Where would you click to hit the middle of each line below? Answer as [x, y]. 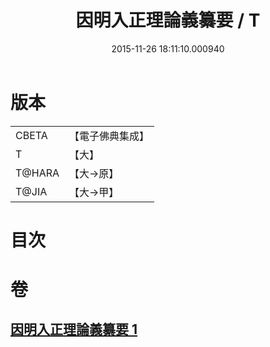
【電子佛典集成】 [109, 136]
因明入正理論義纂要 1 [74, 329]
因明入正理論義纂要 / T [168, 20]
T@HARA [37, 173]
